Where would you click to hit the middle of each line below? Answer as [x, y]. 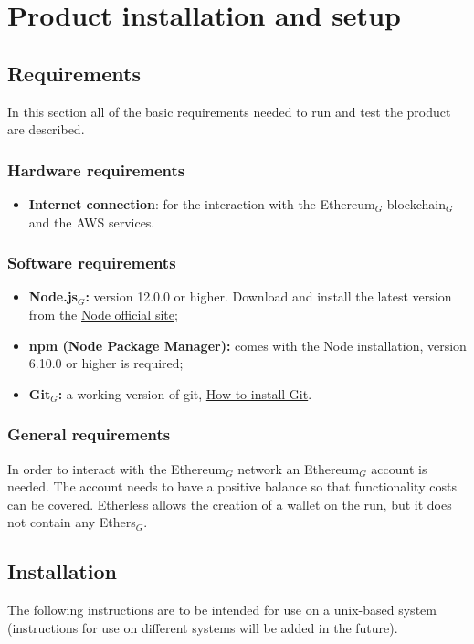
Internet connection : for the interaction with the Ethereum [202, 203]
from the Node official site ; [103, 314]
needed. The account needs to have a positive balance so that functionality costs [232, 486]
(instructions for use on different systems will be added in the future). [203, 627]
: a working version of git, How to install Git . [185, 393]
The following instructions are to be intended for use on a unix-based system [222, 610]
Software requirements [92, 263]
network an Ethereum [299, 468]
